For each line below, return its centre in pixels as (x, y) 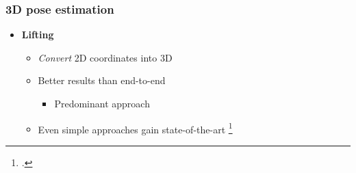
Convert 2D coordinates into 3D (105, 57)
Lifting (38, 35)
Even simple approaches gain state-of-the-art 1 (135, 128)
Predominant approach (102, 103)
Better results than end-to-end (102, 80)
